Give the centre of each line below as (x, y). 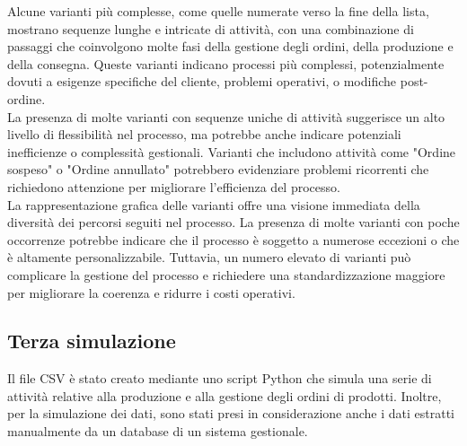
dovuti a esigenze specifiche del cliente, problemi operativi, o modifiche (202, 81)
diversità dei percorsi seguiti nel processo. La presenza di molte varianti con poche (233, 222)
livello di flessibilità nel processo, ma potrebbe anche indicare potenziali (204, 134)
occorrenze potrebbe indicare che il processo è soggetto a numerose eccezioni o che (233, 239)
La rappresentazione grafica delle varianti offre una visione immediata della (214, 204)
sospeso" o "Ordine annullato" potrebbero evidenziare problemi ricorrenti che (218, 169)
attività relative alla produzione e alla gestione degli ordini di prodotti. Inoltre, (225, 395)
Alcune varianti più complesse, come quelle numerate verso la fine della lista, (218, 11)
